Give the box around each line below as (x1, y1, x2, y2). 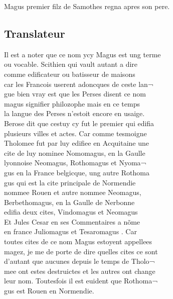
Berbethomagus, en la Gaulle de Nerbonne (4, 196, 135, 207)
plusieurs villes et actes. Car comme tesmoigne (4, 128, 147, 138)
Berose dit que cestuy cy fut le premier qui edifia (4, 118, 154, 128)
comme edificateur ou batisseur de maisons (4, 68, 135, 79)
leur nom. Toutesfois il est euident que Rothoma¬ (4, 275, 158, 286)
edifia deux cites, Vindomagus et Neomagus (4, 207, 138, 217)
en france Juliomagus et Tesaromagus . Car (4, 226, 137, 237)
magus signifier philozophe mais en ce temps (4, 98, 140, 109)
